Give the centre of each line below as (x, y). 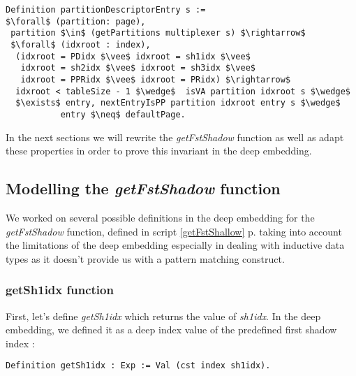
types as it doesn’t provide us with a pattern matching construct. (145, 258)
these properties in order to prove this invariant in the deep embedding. (159, 151)
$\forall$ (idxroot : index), (81, 44)
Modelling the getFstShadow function (143, 188)
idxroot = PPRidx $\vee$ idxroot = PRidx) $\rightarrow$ (156, 79)
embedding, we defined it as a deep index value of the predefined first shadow (171, 330)
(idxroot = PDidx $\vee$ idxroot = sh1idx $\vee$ (133, 56)
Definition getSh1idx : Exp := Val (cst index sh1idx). (138, 366)
